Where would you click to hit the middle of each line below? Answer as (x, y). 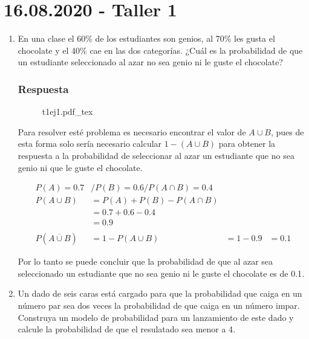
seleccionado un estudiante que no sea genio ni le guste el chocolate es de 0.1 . (161, 273)
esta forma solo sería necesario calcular (90, 144)
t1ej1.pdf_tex (67, 111)
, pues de (287, 131)
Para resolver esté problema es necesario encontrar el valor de (132, 131)
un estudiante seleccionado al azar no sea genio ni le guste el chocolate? (150, 62)
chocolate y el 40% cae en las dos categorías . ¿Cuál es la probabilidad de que (160, 50)
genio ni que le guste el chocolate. (80, 167)
